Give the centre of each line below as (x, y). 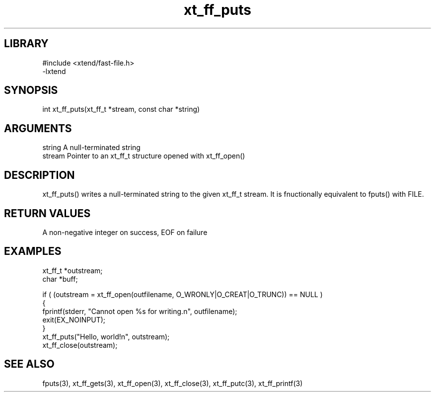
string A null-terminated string (91, 148)
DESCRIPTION (39, 175)
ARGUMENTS (38, 128)
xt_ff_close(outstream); (80, 345)
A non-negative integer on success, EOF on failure (125, 232)
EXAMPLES (33, 251)
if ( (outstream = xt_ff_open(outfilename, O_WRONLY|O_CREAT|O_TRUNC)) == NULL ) (182, 294)
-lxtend (54, 71)
